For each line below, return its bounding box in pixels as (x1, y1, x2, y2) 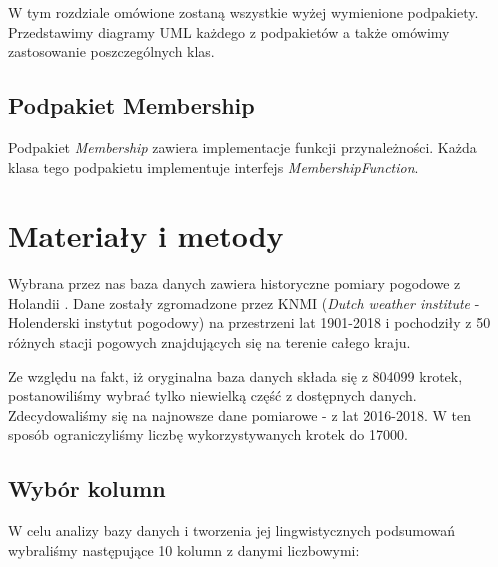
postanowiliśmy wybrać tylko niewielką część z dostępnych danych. (8, 385, 417, 406)
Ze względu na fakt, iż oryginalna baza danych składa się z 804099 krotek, (8, 365, 463, 386)
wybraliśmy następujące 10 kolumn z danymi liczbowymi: (8, 539, 360, 560)
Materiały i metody (8, 215, 284, 256)
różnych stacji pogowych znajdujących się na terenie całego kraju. (8, 332, 411, 353)
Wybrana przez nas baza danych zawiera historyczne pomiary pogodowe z (8, 273, 461, 294)
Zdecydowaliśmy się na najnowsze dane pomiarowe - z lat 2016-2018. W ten (8, 404, 471, 425)
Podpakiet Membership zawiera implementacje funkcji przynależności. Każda (8, 136, 477, 157)
